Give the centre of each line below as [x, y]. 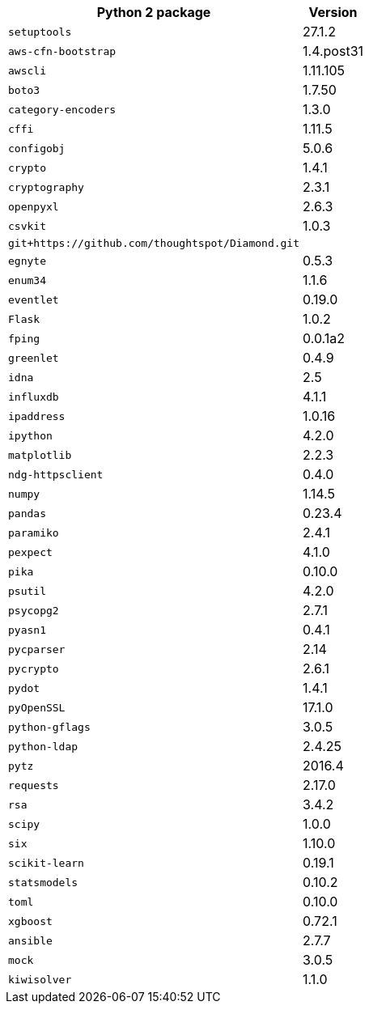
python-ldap [43, 746]
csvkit [27, 226]
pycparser [37, 649]
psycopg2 [34, 610]
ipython [30, 435]
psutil [27, 591]
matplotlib [40, 455]
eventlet [34, 299]
